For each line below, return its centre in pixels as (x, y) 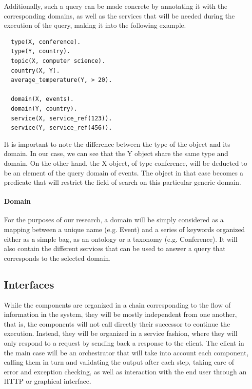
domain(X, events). (42, 99)
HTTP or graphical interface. (48, 381)
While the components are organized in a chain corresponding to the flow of (117, 304)
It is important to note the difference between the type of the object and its (117, 144)
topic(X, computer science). (58, 61)
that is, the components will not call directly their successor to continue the (117, 323)
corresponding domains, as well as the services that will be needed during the (119, 15)
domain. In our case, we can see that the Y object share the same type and (116, 153)
